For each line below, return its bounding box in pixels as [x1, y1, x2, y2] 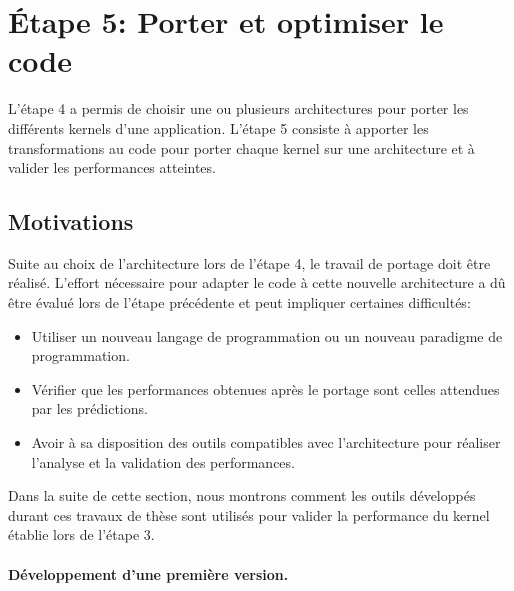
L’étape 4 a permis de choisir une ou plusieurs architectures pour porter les [8, 98, 469, 119]
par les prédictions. [31, 398, 148, 419]
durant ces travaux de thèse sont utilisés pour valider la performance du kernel [8, 504, 490, 525]
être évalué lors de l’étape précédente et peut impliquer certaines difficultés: [8, 292, 471, 313]
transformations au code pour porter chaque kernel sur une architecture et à [8, 137, 475, 158]
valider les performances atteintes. [8, 157, 216, 178]
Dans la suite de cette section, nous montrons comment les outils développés [8, 485, 476, 506]
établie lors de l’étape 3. [8, 524, 155, 545]
